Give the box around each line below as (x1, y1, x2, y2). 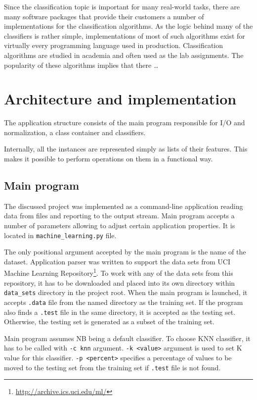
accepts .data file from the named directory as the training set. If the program (4, 297, 243, 307)
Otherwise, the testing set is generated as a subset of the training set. (4, 316, 214, 327)
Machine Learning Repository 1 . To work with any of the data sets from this (4, 266, 233, 278)
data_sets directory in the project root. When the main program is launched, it (4, 287, 248, 298)
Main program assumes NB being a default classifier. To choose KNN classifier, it (4, 333, 251, 343)
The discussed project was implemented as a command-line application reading (4, 200, 243, 211)
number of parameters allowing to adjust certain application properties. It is (4, 220, 235, 231)
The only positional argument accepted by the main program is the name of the (4, 247, 246, 257)
